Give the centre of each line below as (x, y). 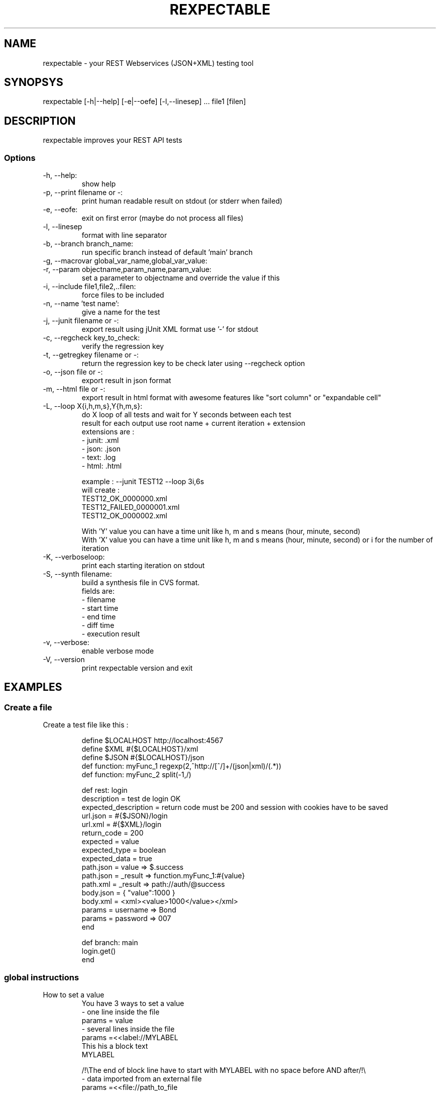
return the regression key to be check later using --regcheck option (193, 363)
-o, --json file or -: (73, 372)
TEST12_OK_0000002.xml (124, 516)
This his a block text (115, 1046)
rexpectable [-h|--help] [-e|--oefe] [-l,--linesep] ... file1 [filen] (144, 102)
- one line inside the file (121, 1012)
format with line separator (124, 235)
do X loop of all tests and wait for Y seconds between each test (186, 415)
